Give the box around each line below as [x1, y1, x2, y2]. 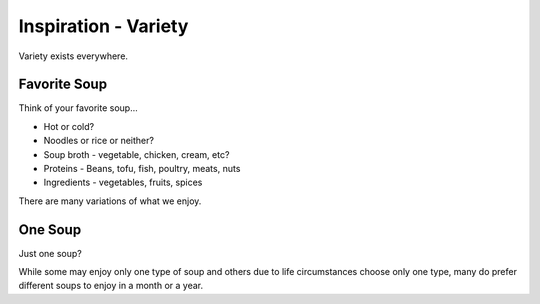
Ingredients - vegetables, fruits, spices [43, 176, 203, 189]
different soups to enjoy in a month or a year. [18, 280, 204, 292]
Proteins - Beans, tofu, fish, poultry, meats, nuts [43, 163, 241, 175]
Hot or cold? [43, 120, 95, 132]
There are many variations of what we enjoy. [18, 195, 202, 207]
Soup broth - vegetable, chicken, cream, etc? [43, 148, 230, 160]
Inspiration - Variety [18, 15, 189, 37]
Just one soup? [18, 247, 82, 259]
